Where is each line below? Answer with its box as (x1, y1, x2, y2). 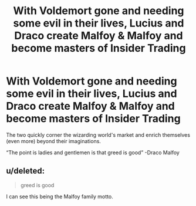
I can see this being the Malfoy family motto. (6, 193, 113, 200)
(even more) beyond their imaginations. (6, 137, 102, 144)
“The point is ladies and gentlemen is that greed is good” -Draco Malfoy (6, 148, 180, 156)
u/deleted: (6, 166, 45, 176)
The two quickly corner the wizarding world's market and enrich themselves (6, 131, 191, 139)
